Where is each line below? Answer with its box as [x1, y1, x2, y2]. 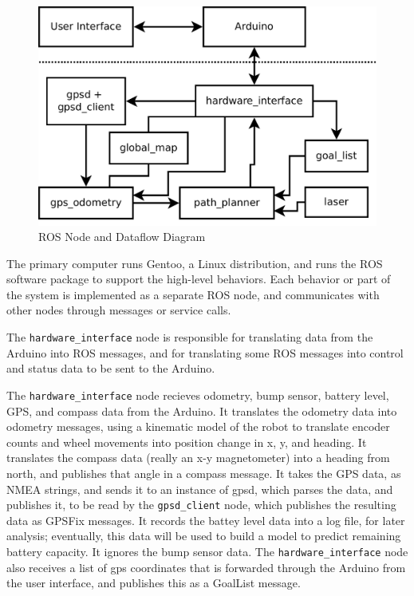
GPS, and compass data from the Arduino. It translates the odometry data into [6, 402, 397, 419]
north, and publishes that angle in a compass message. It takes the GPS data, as [6, 464, 401, 481]
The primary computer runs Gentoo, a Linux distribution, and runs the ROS [6, 255, 383, 271]
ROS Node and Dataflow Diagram [38, 228, 206, 245]
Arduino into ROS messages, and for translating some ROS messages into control [6, 344, 404, 361]
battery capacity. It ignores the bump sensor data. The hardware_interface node [6, 543, 408, 559]
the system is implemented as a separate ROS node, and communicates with [6, 286, 380, 302]
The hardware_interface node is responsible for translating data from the [6, 329, 373, 345]
